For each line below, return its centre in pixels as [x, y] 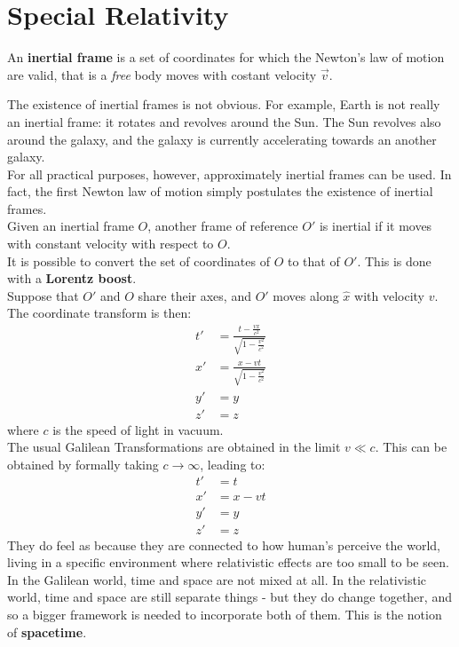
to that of [314, 260]
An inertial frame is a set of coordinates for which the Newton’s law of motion [226, 57]
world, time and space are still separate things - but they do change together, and [229, 597]
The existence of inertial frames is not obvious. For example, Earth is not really [224, 104]
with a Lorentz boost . [72, 278]
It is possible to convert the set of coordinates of [138, 260]
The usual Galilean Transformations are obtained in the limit [174, 447]
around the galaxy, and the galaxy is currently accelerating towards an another [222, 139]
